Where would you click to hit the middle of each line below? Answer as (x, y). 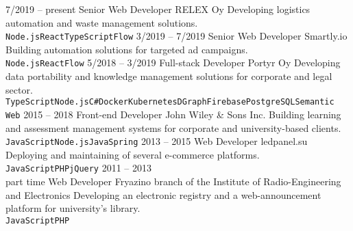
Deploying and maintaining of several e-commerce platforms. (133, 154)
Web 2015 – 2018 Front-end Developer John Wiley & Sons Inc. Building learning (173, 114)
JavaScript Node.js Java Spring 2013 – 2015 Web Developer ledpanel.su (157, 141)
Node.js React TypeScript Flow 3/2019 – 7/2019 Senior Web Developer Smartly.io (176, 36)
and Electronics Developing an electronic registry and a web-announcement (163, 194)
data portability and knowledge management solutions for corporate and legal (169, 76)
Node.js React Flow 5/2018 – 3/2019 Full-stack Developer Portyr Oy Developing (173, 63)
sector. (19, 89)
